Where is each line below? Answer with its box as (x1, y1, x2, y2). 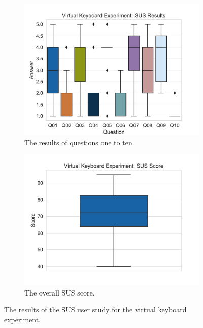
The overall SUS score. (24, 287, 95, 298)
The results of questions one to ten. (24, 137, 134, 147)
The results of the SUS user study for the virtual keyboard (4, 304, 187, 315)
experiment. (4, 314, 41, 324)
